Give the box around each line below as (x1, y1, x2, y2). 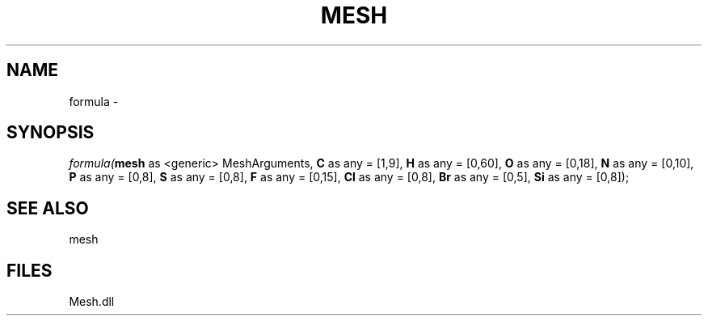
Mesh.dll (69, 294, 115, 309)
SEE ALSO (6, 197, 89, 218)
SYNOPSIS (6, 122, 95, 143)
